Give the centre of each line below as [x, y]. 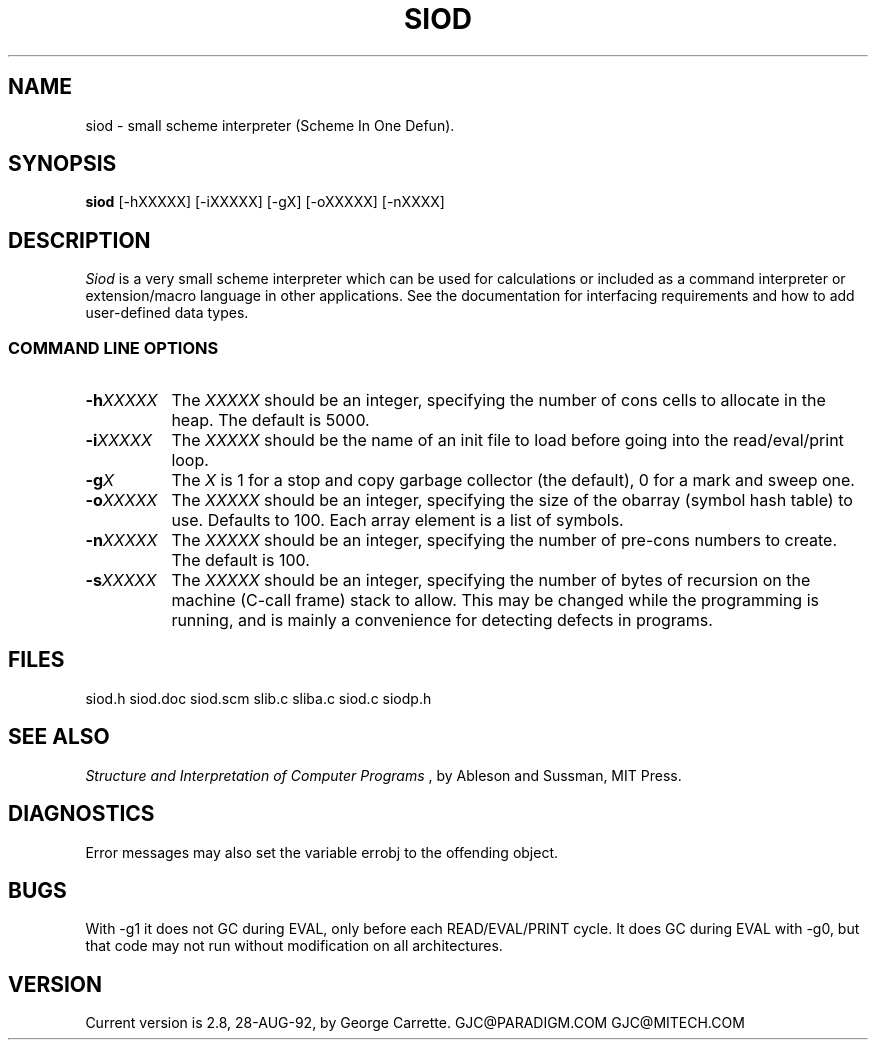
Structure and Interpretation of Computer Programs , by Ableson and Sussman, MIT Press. [383, 775]
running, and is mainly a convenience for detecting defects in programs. [442, 620]
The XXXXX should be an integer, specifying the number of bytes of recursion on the [491, 580]
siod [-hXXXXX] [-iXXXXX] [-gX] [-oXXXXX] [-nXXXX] [265, 202]
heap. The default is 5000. [270, 420]
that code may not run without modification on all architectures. [294, 946]
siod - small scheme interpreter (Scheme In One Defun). [270, 125]
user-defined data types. [167, 313]
